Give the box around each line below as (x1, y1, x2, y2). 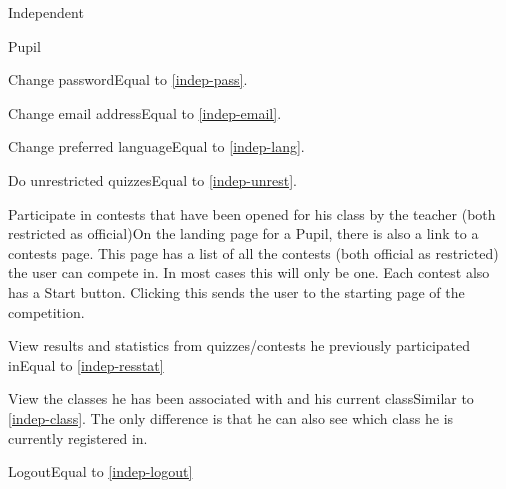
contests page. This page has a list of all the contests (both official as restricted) (8, 242, 499, 263)
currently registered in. (8, 427, 148, 448)
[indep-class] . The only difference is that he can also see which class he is (8, 407, 454, 428)
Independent (8, 2, 84, 22)
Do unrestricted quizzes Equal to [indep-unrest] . (8, 169, 297, 190)
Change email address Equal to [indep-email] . (8, 102, 282, 123)
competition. (8, 301, 85, 322)
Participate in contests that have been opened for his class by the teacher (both (8, 203, 496, 224)
